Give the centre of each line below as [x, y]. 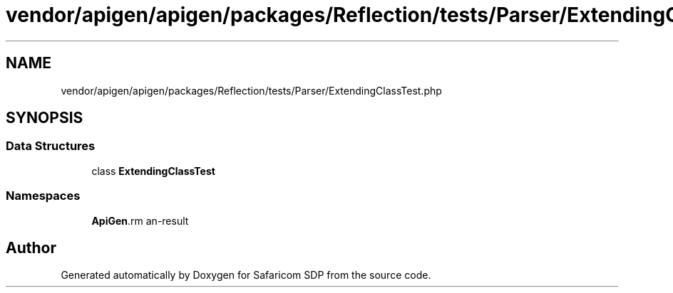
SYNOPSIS [45, 118]
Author [31, 247]
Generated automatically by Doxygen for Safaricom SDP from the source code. [246, 275]
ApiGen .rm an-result [140, 220]
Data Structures [51, 146]
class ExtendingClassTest [153, 171]
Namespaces [43, 196]
